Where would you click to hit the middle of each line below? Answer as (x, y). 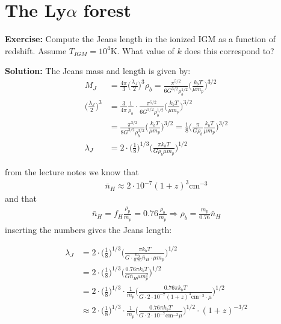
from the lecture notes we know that (72, 172)
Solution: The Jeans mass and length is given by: (98, 71)
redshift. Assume (36, 50)
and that (21, 198)
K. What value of (142, 50)
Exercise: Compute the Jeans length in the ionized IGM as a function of (140, 39)
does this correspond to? (229, 50)
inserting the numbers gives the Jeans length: (88, 229)
